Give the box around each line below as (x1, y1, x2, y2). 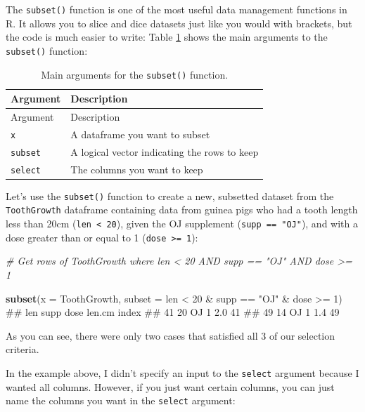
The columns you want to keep (70, 161, 203, 176)
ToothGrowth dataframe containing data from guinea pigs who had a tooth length (6, 202, 358, 217)
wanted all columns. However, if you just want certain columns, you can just (6, 379, 335, 394)
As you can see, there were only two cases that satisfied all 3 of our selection (6, 328, 335, 343)
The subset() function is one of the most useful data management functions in (6, 2, 347, 16)
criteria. (6, 342, 39, 357)
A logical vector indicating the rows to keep (70, 144, 259, 159)
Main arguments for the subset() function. (41, 67, 229, 81)
